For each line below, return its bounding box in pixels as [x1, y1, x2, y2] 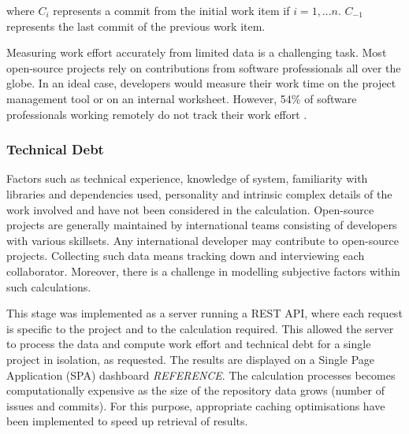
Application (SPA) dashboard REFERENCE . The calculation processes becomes [6, 366, 396, 383]
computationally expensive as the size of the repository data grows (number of [6, 382, 385, 399]
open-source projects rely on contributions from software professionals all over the [6, 59, 401, 76]
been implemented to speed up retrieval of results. [6, 413, 248, 429]
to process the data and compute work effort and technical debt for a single [6, 336, 371, 352]
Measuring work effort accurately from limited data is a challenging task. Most [6, 44, 387, 61]
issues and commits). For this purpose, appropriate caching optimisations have [6, 397, 385, 414]
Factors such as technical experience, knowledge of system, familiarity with [6, 170, 368, 187]
